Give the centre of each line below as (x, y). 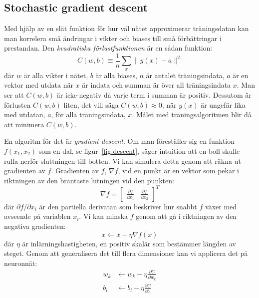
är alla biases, (116, 75)
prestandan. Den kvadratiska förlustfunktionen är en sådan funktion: (108, 48)
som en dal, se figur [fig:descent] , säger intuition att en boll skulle (139, 151)
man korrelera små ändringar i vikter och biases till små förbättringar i (113, 38)
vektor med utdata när (39, 85)
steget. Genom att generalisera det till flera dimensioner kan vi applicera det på (126, 253)
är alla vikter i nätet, (56, 75)
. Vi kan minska (104, 216)
